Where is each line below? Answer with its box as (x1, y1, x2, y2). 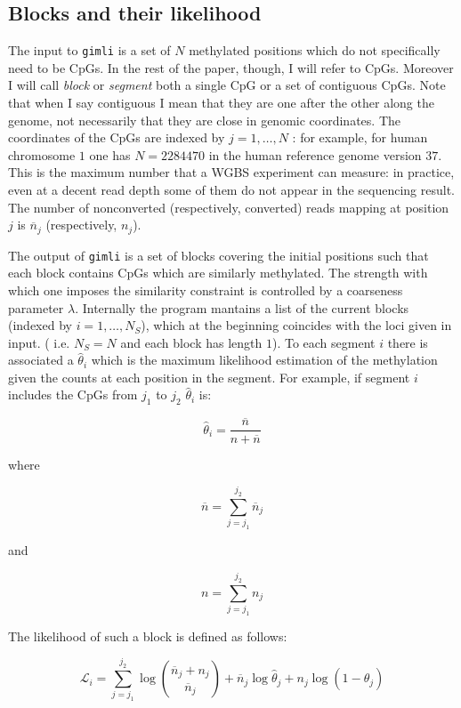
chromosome (8, 145, 76, 164)
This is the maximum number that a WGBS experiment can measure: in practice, (8, 163, 455, 181)
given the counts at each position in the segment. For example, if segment (8, 367, 410, 386)
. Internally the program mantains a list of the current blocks (75, 298, 409, 317)
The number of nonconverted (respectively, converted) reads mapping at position (8, 197, 449, 216)
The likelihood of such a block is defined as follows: (8, 626, 287, 645)
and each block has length (120, 333, 263, 351)
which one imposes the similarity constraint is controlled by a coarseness (8, 280, 403, 299)
